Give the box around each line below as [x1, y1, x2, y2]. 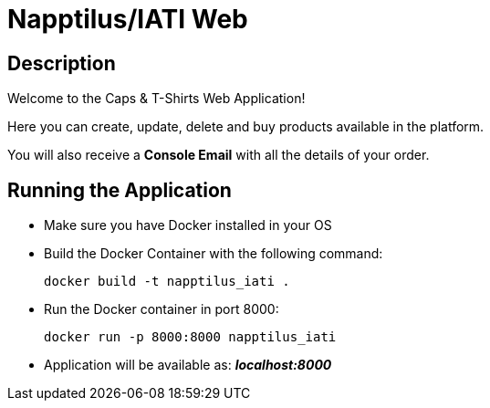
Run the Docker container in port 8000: [44, 301, 279, 318]
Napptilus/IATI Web [7, 4, 248, 35]
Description [7, 51, 116, 75]
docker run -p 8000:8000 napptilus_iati [44, 330, 337, 345]
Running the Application [7, 178, 232, 202]
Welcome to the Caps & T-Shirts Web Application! [7, 90, 306, 107]
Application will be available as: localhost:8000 [44, 357, 332, 373]
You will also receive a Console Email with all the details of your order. [7, 147, 430, 163]
